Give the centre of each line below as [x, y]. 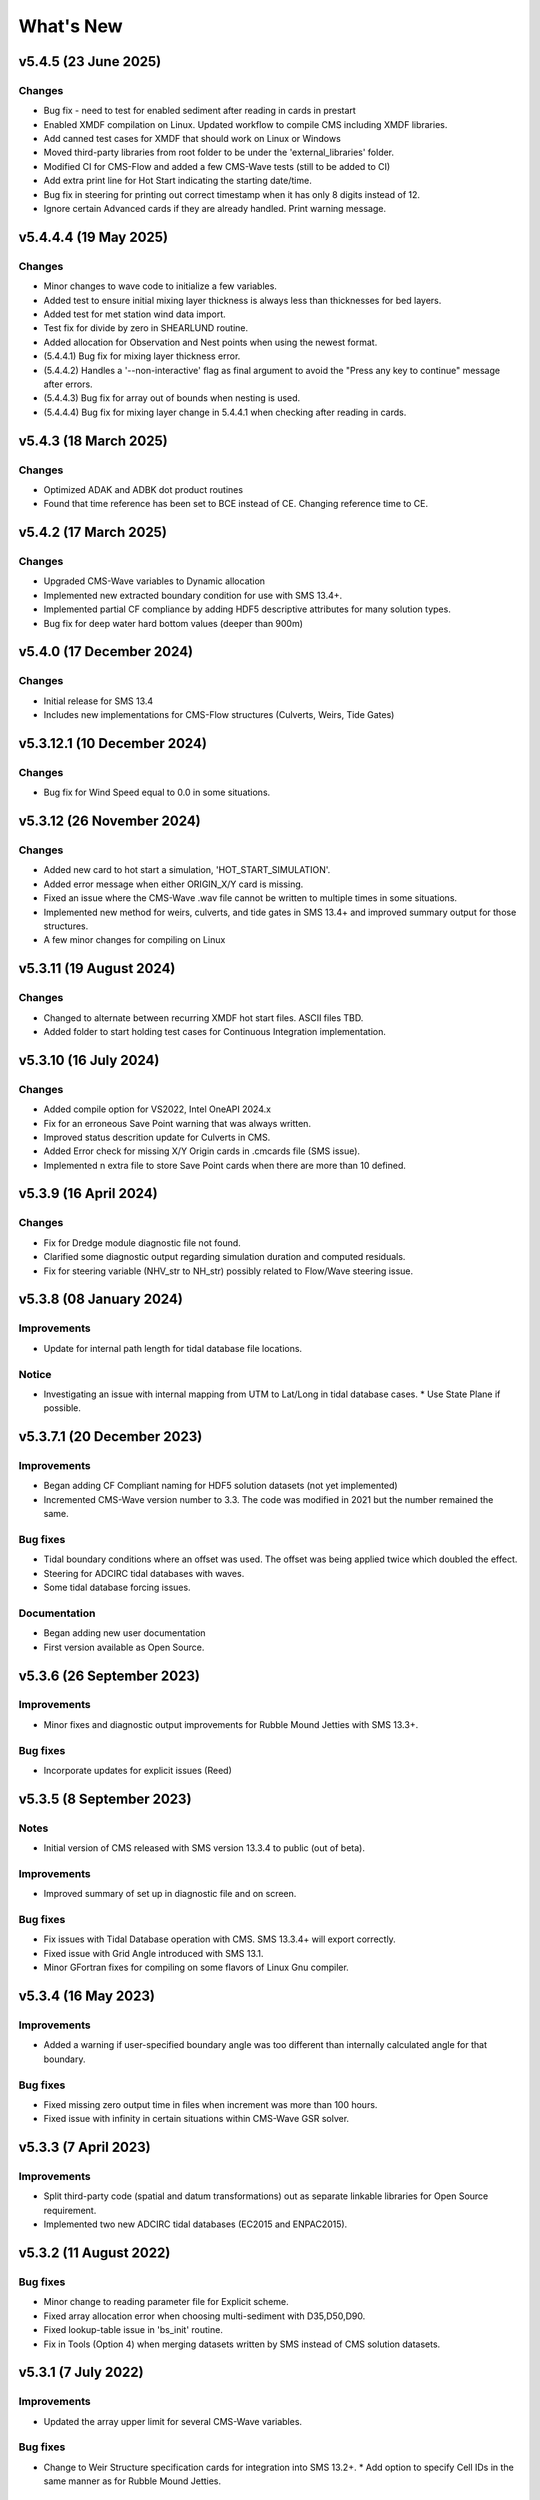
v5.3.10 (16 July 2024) [89, 1060]
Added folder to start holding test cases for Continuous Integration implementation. [215, 1031]
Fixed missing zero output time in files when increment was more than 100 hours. [210, 2104]
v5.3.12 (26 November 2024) [110, 821]
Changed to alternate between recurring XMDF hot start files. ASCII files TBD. [203, 1017]
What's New [71, 26]
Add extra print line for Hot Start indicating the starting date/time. [177, 181]
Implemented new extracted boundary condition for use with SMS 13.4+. [193, 595]
